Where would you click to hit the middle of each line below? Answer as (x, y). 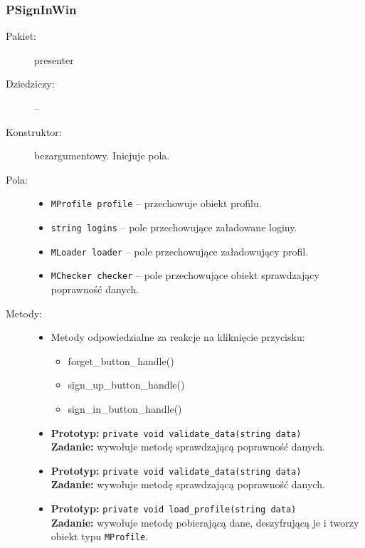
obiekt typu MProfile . (100, 536)
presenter (54, 59)
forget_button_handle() (121, 360)
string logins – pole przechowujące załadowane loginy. (174, 227)
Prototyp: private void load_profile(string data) (174, 509)
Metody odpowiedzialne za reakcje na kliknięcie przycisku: (178, 337)
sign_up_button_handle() (126, 385)
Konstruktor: (34, 131)
